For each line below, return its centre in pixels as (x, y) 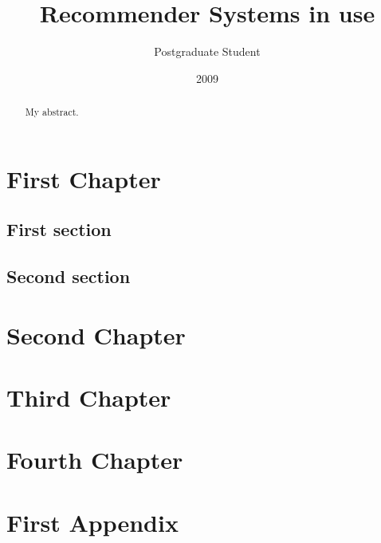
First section (59, 229)
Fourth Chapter (95, 460)
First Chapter (84, 178)
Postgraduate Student (207, 51)
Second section (69, 276)
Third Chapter (89, 397)
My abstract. (52, 112)
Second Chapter (96, 334)
